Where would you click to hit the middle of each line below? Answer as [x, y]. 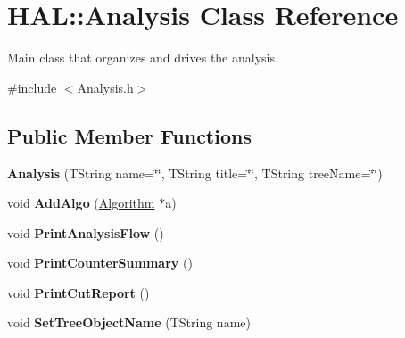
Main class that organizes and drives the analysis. [143, 58]
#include [32, 87]
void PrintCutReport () [79, 292]
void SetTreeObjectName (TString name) [129, 322]
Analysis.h [105, 87]
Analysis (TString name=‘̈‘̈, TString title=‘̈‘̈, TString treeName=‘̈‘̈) [195, 173]
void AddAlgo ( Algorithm [81, 203]
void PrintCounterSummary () [100, 263]
